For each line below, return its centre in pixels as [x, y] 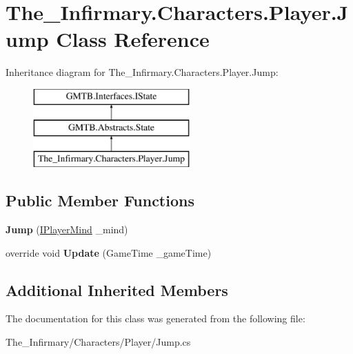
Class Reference [133, 39]
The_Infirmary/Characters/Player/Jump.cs [98, 342]
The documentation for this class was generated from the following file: [155, 318]
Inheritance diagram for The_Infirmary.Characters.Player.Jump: [142, 72]
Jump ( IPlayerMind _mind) [67, 229]
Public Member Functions [100, 200]
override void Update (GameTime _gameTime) [109, 252]
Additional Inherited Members [117, 289]
